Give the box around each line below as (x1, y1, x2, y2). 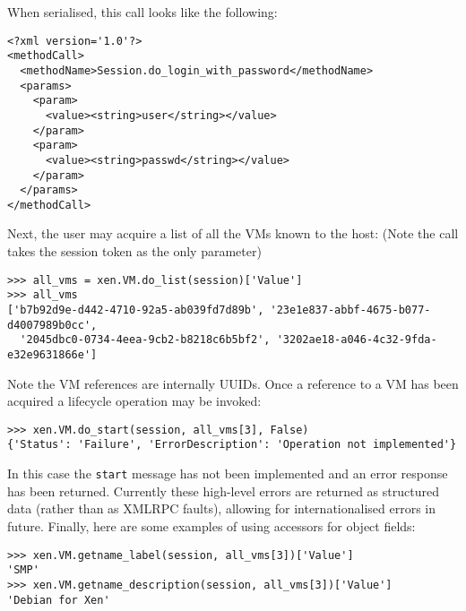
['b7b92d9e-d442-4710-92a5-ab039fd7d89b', (7, 303, 264, 316)
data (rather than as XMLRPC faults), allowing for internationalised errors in (7, 499, 436, 518)
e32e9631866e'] (7, 348, 98, 361)
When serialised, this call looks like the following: (7, 3, 278, 21)
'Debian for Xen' (7, 593, 110, 607)
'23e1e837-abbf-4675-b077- (270, 303, 431, 316)
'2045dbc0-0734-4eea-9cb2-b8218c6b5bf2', (20, 333, 271, 347)
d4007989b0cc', (7, 318, 98, 331)
